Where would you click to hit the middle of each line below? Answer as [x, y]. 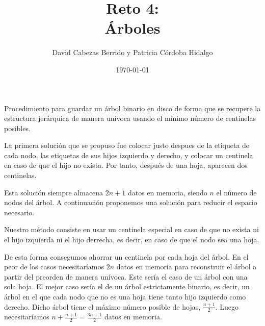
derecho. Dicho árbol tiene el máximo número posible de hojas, [102, 306]
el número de [236, 192]
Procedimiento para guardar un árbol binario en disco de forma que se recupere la [132, 108]
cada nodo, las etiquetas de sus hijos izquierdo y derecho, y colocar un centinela [129, 155]
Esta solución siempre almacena [54, 192]
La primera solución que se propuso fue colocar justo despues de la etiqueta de [127, 145]
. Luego [227, 306]
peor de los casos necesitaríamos [54, 267]
